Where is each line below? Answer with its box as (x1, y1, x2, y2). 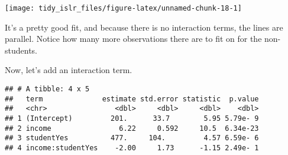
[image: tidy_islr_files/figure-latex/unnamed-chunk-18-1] (5, 4, 242, 12)
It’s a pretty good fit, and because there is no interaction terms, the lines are (5, 21, 283, 33)
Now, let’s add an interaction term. (5, 64, 132, 76)
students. (5, 44, 37, 56)
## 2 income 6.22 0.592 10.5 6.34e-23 (5, 124, 259, 133)
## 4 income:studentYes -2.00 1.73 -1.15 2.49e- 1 (5, 143, 259, 152)
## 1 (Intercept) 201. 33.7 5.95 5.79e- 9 (5, 114, 259, 123)
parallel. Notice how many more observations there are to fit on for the (5, 32, 262, 45)
